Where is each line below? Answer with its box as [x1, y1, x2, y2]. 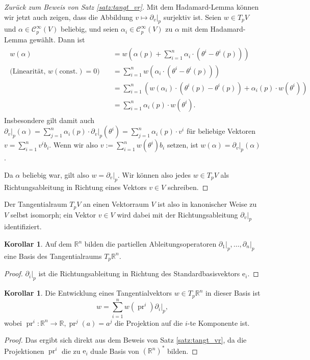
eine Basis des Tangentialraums [4, 250, 102, 261]
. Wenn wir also [49, 139, 98, 150]
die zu [61, 345, 81, 356]
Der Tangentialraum [4, 199, 67, 209]
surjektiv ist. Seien [163, 11, 222, 22]
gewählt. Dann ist [29, 34, 85, 44]
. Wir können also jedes [117, 169, 191, 180]
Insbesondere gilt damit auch [4, 114, 95, 125]
